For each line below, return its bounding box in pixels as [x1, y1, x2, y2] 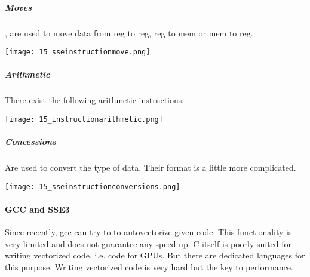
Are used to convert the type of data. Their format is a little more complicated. [5, 161, 296, 174]
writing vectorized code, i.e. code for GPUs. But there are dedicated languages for [5, 249, 305, 261]
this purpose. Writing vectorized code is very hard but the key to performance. [5, 261, 293, 273]
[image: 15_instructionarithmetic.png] [5, 115, 163, 124]
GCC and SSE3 [5, 203, 70, 216]
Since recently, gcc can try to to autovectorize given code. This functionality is [5, 226, 292, 238]
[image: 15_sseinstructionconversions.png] [5, 182, 180, 191]
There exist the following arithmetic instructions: [5, 94, 185, 106]
